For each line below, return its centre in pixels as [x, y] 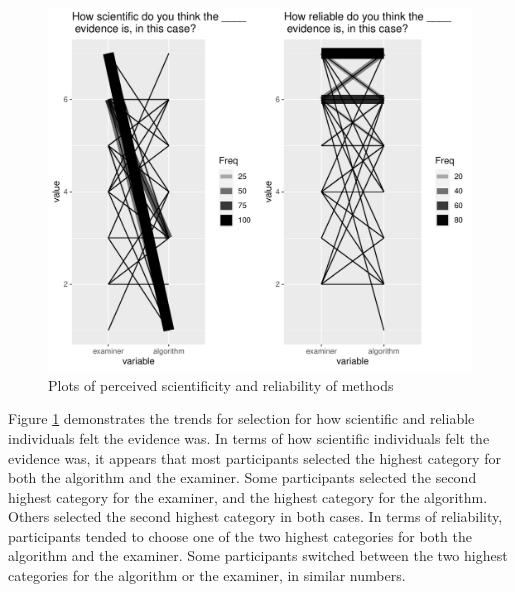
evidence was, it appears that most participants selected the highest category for [254, 457]
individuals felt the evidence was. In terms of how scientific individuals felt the [249, 437]
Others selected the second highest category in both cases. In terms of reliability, [255, 516]
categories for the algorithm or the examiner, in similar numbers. [207, 575]
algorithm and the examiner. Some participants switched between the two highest [258, 555]
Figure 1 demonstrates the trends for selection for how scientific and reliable [241, 418]
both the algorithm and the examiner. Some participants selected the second [242, 477]
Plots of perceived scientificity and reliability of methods [221, 384]
